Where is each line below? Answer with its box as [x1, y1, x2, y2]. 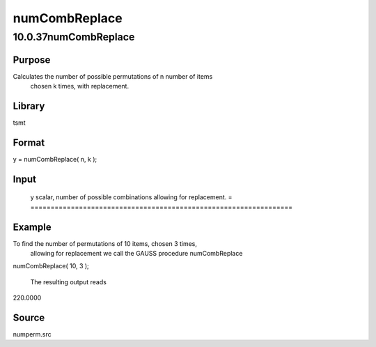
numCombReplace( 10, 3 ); [13, 262, 90, 270]
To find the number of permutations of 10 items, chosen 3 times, [13, 239, 198, 247]
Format [13, 137, 45, 148]
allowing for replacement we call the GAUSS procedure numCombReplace [30, 249, 243, 258]
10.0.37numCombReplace [13, 31, 135, 43]
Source [13, 312, 45, 323]
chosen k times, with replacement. [30, 82, 129, 91]
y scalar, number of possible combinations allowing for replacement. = [30, 193, 233, 201]
